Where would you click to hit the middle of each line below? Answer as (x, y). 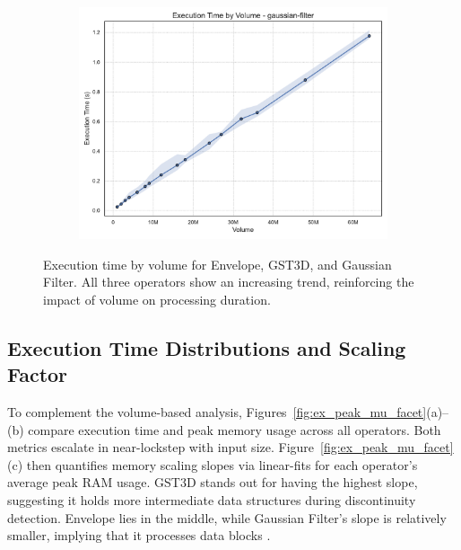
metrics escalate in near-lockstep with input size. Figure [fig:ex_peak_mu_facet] (230, 447)
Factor (38, 374)
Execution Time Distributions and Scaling (207, 347)
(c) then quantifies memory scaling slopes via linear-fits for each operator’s (213, 464)
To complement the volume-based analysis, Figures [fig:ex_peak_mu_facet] (217, 411)
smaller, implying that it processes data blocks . (139, 535)
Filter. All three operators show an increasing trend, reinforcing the (229, 282)
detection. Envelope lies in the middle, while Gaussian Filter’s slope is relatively (227, 517)
